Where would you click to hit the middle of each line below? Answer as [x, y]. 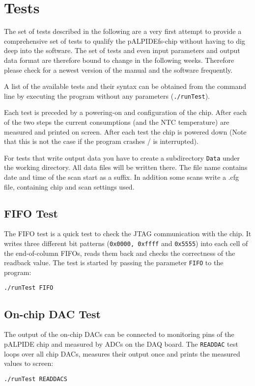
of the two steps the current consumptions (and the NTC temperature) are [117, 122]
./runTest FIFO [29, 288]
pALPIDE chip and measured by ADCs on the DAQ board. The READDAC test [121, 344]
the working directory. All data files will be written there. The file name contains [126, 167]
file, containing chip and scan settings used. [69, 186]
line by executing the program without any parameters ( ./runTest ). [107, 96]
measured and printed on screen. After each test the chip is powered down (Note [125, 131]
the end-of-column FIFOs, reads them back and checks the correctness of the [120, 253]
